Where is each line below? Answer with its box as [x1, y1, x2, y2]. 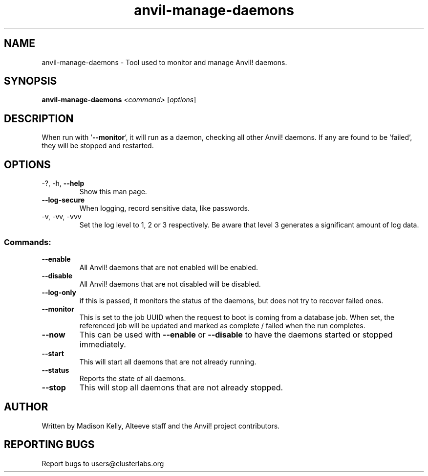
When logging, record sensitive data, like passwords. [79, 204, 250, 213]
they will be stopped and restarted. [42, 141, 154, 150]
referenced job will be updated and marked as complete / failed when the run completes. [79, 321, 365, 330]
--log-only [42, 288, 76, 296]
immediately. [79, 339, 126, 349]
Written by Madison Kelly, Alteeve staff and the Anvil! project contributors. [42, 421, 280, 430]
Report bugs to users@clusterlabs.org [42, 459, 164, 468]
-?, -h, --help [42, 179, 85, 188]
